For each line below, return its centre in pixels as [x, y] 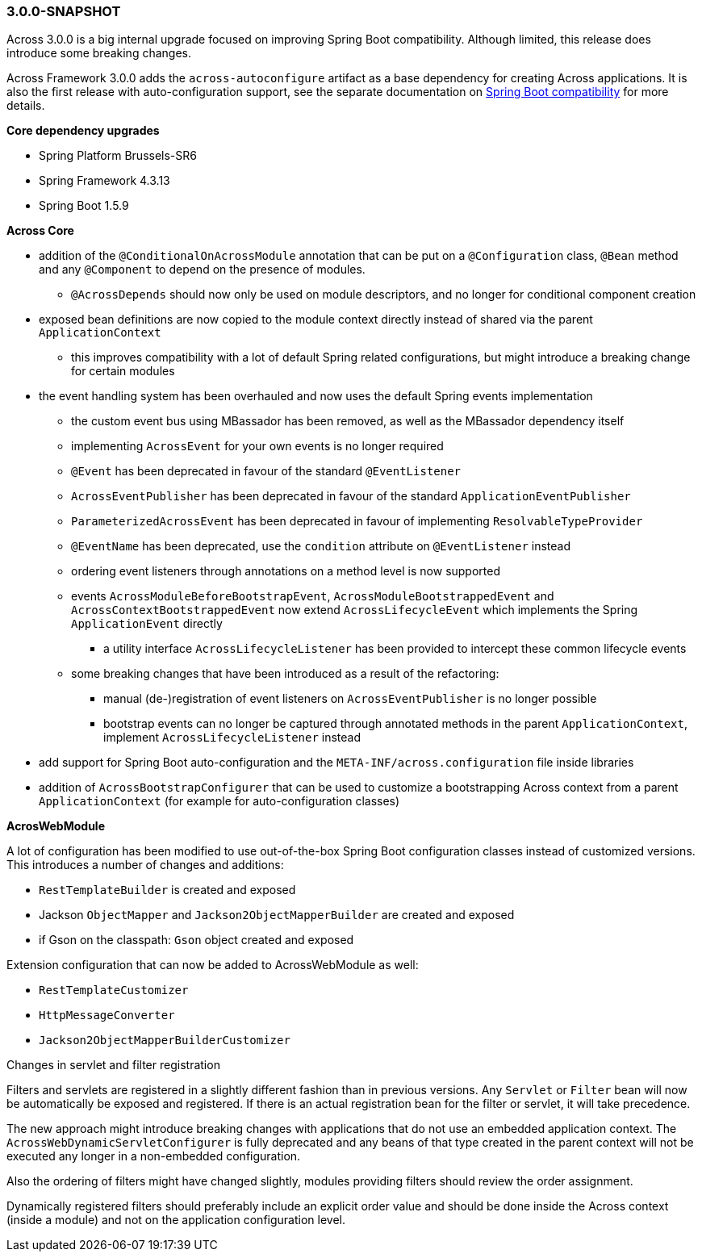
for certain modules [123, 371]
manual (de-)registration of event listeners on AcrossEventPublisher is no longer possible [350, 699]
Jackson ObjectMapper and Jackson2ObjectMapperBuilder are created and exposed [277, 915]
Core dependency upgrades [83, 131]
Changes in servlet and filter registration [113, 1065]
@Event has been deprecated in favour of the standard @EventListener [266, 471]
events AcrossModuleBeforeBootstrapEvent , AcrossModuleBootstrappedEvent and [313, 596]
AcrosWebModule [56, 826]
